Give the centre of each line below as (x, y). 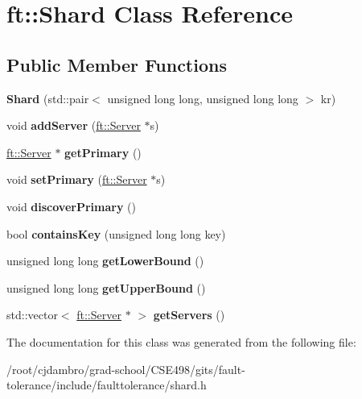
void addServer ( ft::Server (74, 125)
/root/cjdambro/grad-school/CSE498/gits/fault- (126, 369)
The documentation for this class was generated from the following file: (181, 341)
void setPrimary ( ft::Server (77, 179)
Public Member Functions (117, 64)
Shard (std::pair (48, 98)
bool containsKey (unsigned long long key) (116, 233)
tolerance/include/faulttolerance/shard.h (107, 385)
